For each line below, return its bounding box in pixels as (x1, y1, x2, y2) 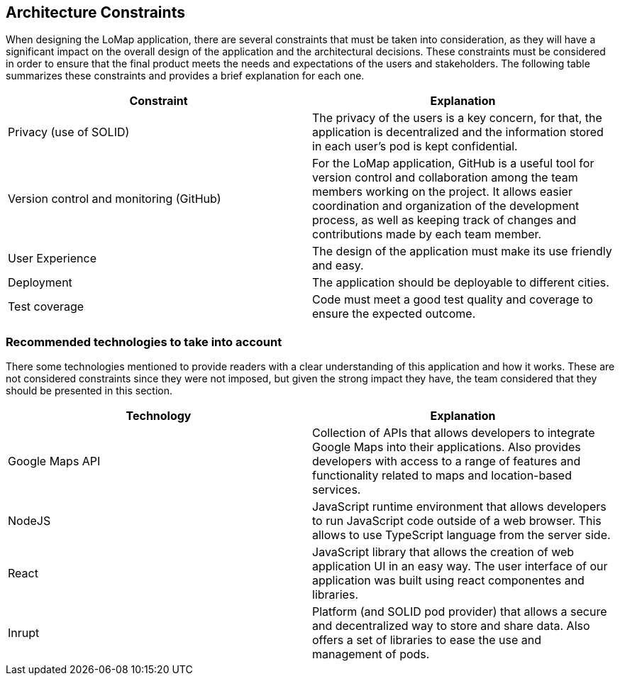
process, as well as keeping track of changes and (312, 213, 577, 228)
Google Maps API (8, 454, 101, 469)
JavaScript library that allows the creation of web (312, 545, 575, 560)
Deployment (8, 275, 72, 290)
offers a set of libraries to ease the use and (312, 633, 541, 648)
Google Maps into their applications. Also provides (312, 440, 581, 455)
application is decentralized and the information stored (312, 125, 604, 140)
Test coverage (8, 299, 84, 314)
